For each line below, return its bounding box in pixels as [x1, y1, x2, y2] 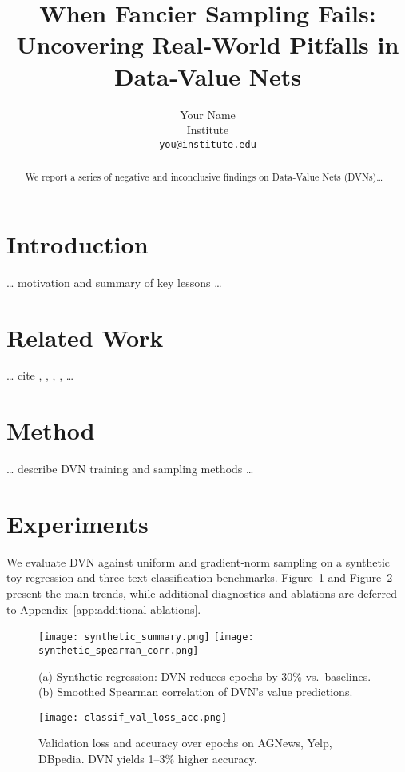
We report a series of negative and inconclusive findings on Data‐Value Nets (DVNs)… [25, 170, 383, 184]
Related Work [6, 320, 164, 353]
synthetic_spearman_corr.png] [38, 644, 199, 656]
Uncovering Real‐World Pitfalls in [16, 28, 399, 61]
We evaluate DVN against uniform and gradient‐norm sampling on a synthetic [6, 553, 391, 570]
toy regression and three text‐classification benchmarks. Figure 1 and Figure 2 [6, 569, 393, 586]
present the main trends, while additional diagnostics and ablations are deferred [6, 585, 398, 602]
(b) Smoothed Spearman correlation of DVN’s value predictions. [38, 683, 353, 700]
